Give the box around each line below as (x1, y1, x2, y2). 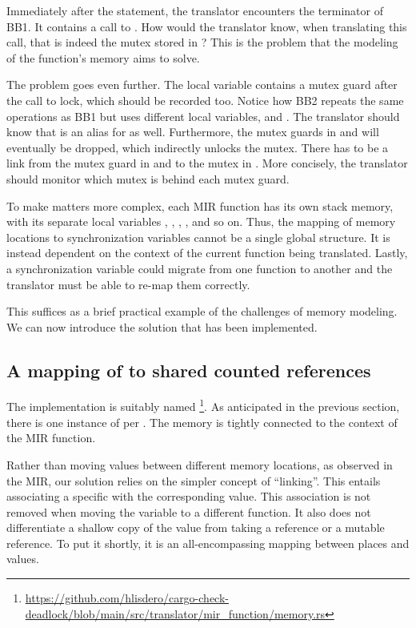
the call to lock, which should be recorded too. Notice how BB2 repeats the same (6, 91, 404, 108)
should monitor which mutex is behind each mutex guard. (6, 170, 290, 187)
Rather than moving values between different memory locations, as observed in (6, 456, 393, 473)
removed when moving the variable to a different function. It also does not (6, 503, 371, 520)
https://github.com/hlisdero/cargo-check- (25, 590, 229, 606)
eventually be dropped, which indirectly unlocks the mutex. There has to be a (6, 139, 389, 155)
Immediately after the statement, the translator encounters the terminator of (6, 2, 384, 18)
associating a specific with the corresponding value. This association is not (6, 488, 371, 505)
